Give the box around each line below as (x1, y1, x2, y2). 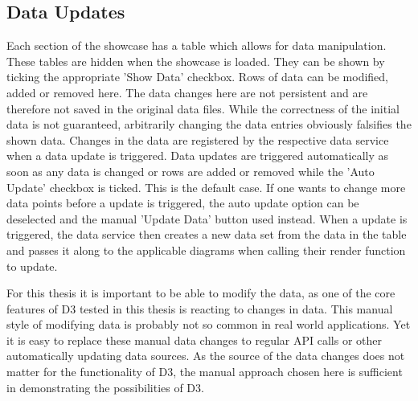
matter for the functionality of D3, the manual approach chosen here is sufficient (6, 363, 403, 380)
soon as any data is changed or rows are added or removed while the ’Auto (6, 162, 375, 179)
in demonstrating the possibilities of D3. (6, 378, 204, 395)
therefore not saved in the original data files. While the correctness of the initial (6, 100, 400, 117)
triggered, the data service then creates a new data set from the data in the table (6, 226, 407, 243)
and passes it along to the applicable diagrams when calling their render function (6, 241, 406, 258)
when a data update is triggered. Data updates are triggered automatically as (6, 147, 389, 164)
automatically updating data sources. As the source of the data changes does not (6, 347, 405, 364)
